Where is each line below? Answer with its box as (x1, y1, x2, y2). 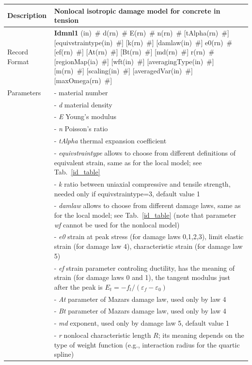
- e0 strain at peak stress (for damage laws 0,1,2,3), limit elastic (54, 231, 244, 242)
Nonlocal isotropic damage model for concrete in (54, 5, 220, 16)
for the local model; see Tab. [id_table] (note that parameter (54, 210, 236, 220)
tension (54, 15, 79, 25)
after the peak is (54, 281, 103, 292)
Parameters (7, 87, 41, 97)
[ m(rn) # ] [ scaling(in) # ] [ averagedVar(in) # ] (54, 66, 193, 76)
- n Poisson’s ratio (54, 123, 108, 134)
